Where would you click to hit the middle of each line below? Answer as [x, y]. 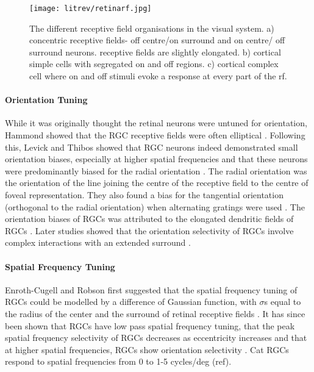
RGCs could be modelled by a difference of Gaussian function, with [131, 302]
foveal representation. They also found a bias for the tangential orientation [144, 194]
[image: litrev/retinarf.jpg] [91, 9]
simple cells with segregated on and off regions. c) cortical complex [154, 64]
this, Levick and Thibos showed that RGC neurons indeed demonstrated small [152, 147]
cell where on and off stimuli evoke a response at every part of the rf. [158, 76]
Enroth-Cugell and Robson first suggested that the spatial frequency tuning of [151, 289]
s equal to [283, 302]
